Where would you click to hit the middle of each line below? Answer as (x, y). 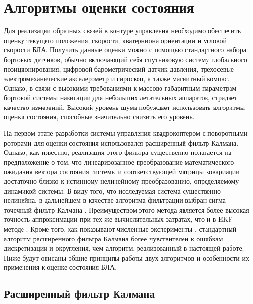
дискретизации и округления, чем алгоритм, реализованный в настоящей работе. (124, 248)
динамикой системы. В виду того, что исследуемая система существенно (112, 190)
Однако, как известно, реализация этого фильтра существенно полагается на (118, 152)
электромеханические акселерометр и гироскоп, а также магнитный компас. (117, 78)
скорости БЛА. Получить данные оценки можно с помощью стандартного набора (125, 50)
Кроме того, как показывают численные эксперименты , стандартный (134, 229)
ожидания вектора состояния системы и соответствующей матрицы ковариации (122, 171)
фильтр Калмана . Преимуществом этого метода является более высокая (141, 209)
